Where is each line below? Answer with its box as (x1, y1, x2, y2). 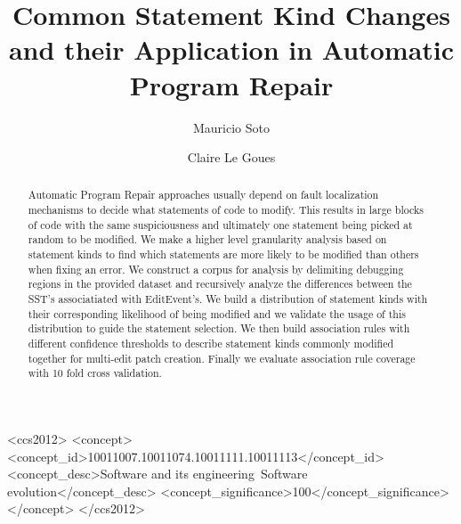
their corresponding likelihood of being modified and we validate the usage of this (28, 306, 406, 321)
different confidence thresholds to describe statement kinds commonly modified (28, 336, 394, 351)
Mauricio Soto (192, 118, 270, 136)
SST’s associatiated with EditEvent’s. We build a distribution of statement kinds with (28, 291, 428, 307)
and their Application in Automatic (8, 31, 455, 68)
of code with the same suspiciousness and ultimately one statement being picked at (28, 217, 413, 232)
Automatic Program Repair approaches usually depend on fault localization (28, 187, 379, 202)
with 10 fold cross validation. (28, 365, 162, 381)
